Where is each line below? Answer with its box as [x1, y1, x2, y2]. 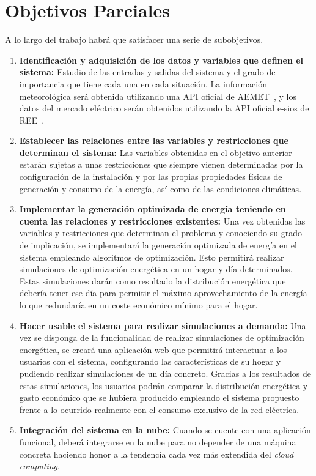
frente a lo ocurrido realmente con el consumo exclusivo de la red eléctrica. [19, 403, 299, 415]
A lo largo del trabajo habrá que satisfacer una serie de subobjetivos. [5, 33, 263, 46]
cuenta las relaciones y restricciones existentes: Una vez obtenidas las [19, 214, 306, 227]
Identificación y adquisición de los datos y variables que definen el [19, 53, 304, 66]
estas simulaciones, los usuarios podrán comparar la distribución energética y [19, 379, 308, 392]
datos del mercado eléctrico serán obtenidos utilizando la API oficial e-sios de [19, 102, 309, 114]
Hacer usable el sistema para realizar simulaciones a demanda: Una [19, 319, 306, 332]
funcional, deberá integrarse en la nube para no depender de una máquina [19, 435, 296, 448]
